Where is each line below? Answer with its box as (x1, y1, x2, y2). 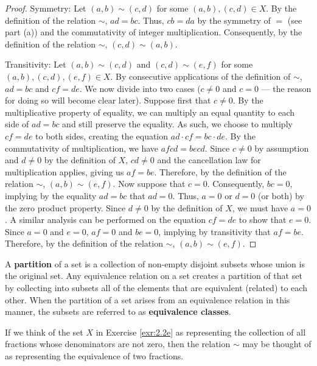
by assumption (254, 141, 309, 154)
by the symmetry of (197, 13, 271, 26)
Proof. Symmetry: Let (5, 2, 86, 14)
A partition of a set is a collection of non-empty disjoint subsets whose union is (5, 257, 305, 270)
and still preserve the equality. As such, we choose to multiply (62, 118, 293, 130)
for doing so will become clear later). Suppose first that (5, 94, 211, 107)
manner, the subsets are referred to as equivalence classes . (5, 305, 231, 318)
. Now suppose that (113, 177, 186, 190)
